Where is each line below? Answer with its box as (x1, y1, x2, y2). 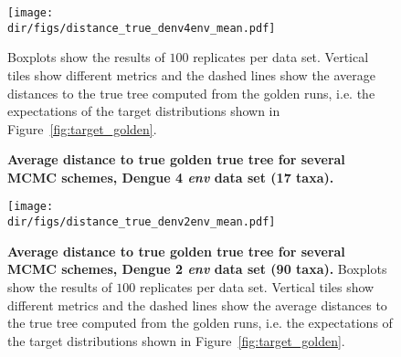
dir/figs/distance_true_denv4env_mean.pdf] (7, 21, 276, 35)
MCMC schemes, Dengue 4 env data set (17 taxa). (7, 167, 334, 186)
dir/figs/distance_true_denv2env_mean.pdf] (7, 215, 276, 229)
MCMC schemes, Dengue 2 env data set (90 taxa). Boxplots (7, 259, 387, 278)
